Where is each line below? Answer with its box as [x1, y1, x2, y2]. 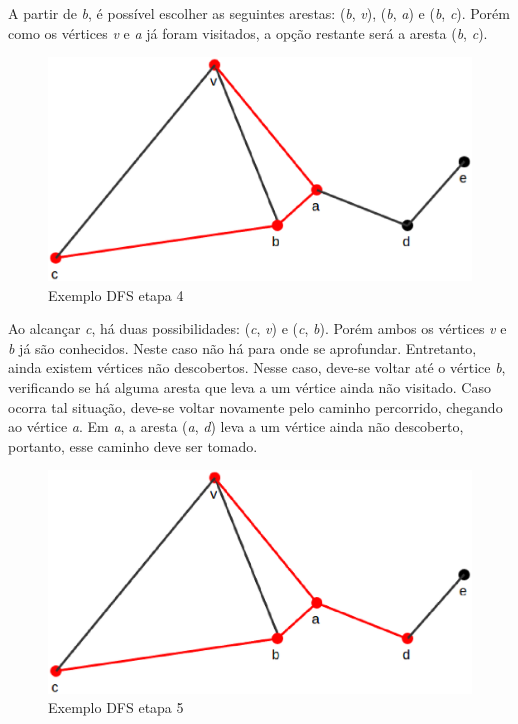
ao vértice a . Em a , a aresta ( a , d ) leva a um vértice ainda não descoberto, [8, 416, 464, 437]
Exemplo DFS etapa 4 [48, 284, 184, 305]
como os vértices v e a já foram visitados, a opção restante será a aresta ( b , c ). [8, 22, 488, 43]
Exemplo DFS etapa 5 [48, 697, 184, 718]
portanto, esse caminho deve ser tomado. [8, 435, 258, 456]
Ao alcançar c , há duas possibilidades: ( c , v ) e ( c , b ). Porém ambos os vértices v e [8, 318, 507, 339]
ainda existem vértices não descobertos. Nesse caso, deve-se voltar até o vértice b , [8, 357, 506, 378]
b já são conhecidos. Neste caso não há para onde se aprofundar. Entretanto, [8, 337, 477, 358]
